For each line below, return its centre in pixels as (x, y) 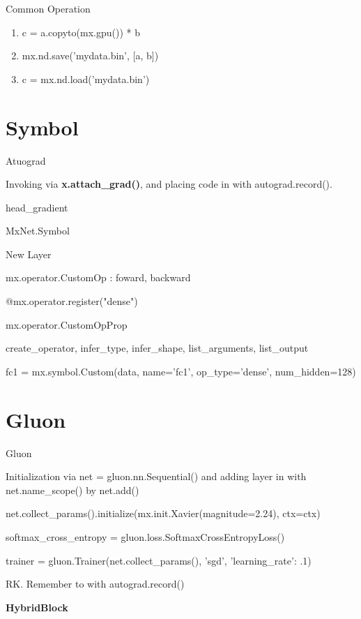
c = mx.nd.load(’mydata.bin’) (86, 79)
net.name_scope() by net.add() (72, 490)
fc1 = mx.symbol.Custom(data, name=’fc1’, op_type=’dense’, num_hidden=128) (181, 371)
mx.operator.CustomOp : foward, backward (98, 277)
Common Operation (48, 8)
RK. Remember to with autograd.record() (95, 584)
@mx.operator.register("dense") (72, 301)
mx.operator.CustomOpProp (67, 324)
